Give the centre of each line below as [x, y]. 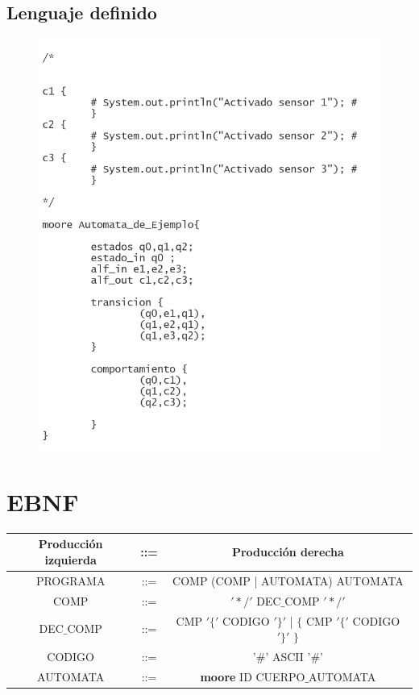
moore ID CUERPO [253, 676]
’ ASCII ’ [288, 657]
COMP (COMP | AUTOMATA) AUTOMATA [288, 580]
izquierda [71, 560]
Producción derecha [288, 552]
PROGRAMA [71, 580]
